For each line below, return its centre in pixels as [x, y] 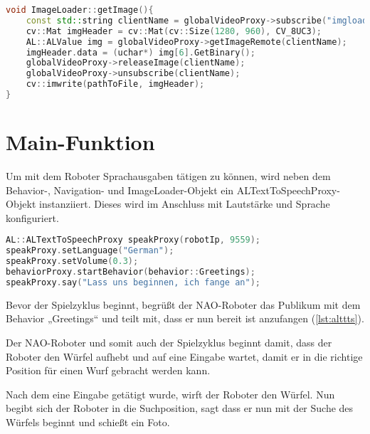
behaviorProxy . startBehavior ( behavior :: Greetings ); [131, 272]
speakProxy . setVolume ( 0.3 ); [72, 261]
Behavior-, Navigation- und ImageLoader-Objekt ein [120, 190]
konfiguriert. [32, 217]
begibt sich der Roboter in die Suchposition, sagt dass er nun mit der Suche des [180, 408]
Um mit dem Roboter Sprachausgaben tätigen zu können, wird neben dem [168, 176]
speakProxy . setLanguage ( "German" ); [90, 251]
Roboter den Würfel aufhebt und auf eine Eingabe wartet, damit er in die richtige [184, 356]
